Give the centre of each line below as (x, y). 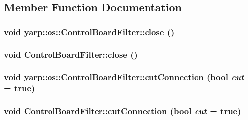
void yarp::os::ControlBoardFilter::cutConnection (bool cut (124, 77)
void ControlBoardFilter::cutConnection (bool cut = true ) (123, 111)
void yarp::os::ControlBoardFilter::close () (89, 31)
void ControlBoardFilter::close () (71, 54)
